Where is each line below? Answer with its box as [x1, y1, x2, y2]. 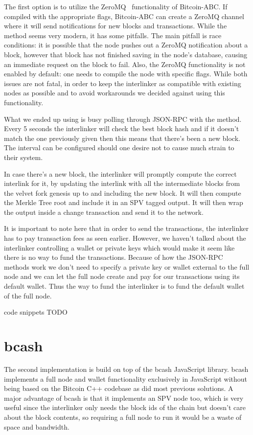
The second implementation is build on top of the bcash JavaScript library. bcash [4, 364, 249, 374]
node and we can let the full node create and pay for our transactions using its [4, 271, 240, 281]
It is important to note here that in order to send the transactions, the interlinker [4, 223, 249, 233]
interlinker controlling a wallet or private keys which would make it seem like [4, 242, 235, 252]
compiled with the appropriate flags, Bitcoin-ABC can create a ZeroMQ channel [4, 11, 244, 21]
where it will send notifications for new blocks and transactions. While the [4, 21, 227, 31]
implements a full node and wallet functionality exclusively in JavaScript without [4, 373, 248, 384]
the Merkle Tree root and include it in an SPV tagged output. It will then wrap [4, 197, 243, 207]
